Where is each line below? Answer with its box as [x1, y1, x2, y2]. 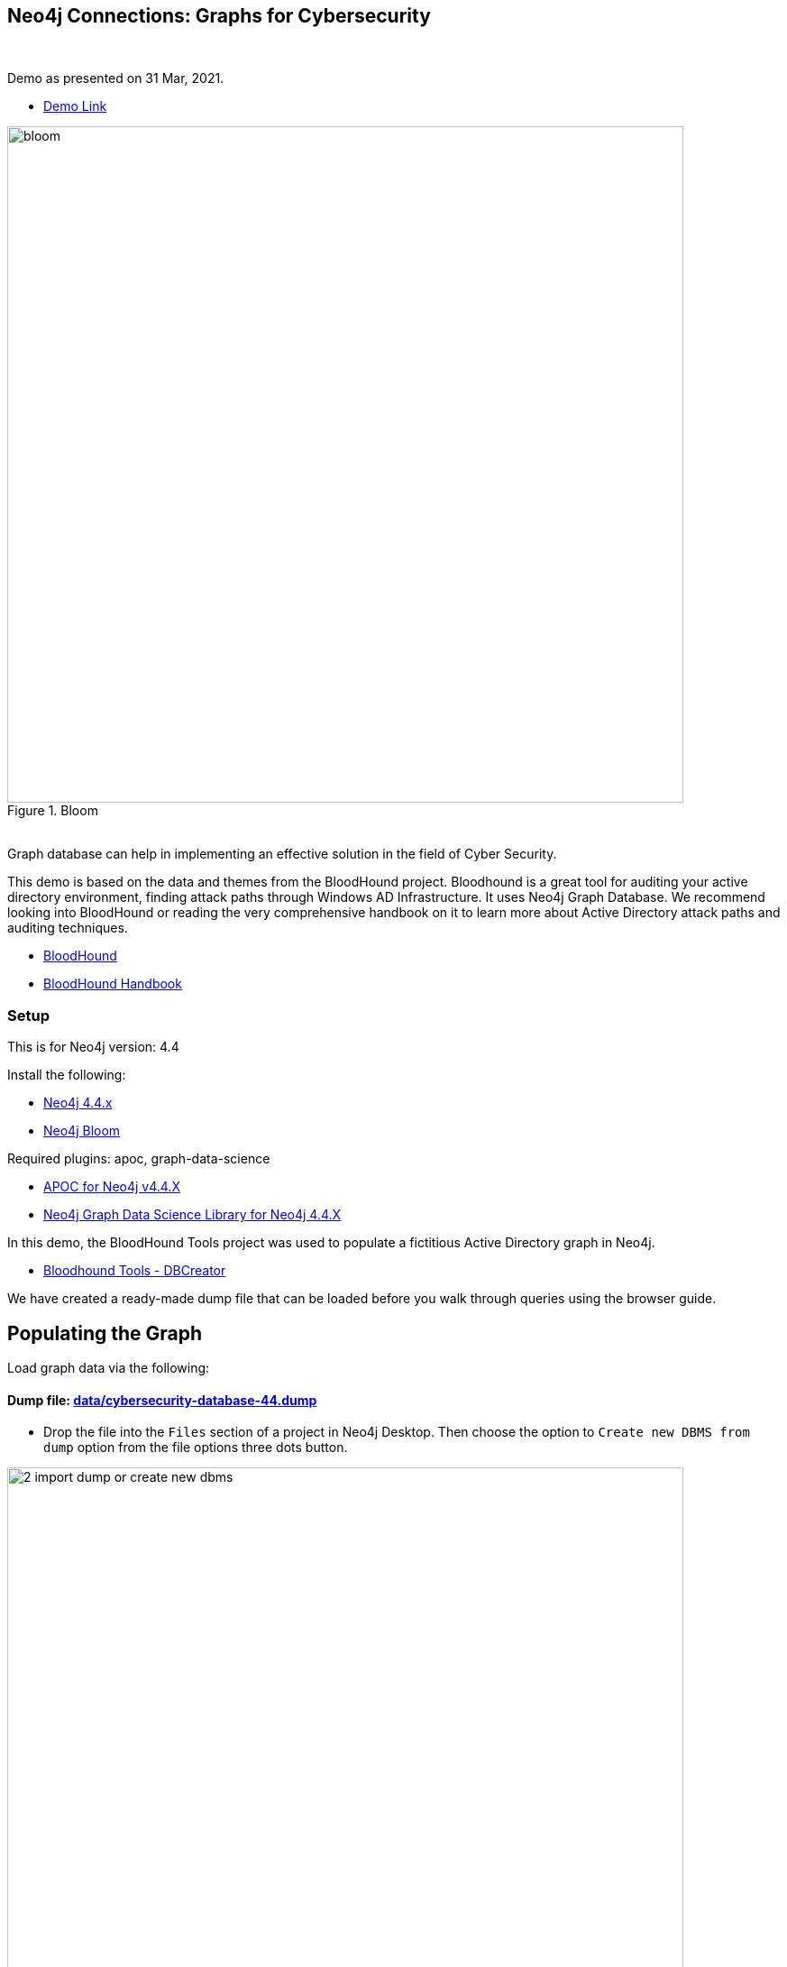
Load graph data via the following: [7, 1360, 210, 1376]
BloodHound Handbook [43, 976, 182, 992]
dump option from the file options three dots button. [43, 1439, 348, 1456]
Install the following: [7, 1067, 126, 1083]
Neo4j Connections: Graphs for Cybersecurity [7, 5, 431, 27]
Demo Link [43, 98, 107, 115]
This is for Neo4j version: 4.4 [7, 1039, 179, 1055]
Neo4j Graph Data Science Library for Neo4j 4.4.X [43, 1207, 342, 1223]
